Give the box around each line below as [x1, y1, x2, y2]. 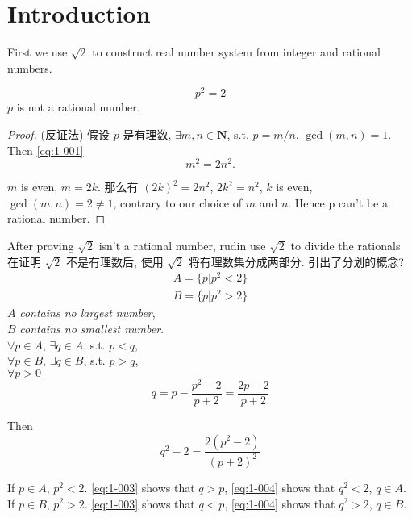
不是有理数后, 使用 [66, 253, 164, 269]
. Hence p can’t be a [288, 194, 388, 211]
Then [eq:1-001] [7, 141, 84, 158]
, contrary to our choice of [113, 194, 243, 211]
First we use [7, 44, 68, 61]
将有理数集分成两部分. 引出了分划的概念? [188, 253, 404, 269]
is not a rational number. [16, 98, 140, 115]
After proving [7, 237, 74, 254]
